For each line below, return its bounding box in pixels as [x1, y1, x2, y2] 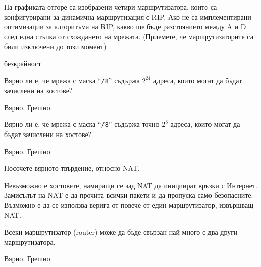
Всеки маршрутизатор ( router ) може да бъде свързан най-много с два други [4, 227, 238, 237]
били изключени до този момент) [4, 41, 107, 52]
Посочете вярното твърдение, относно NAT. [4, 163, 140, 173]
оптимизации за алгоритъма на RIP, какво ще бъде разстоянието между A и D [4, 21, 246, 32]
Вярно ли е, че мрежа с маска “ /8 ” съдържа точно [4, 119, 160, 129]
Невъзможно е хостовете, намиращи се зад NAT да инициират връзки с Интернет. [4, 180, 258, 190]
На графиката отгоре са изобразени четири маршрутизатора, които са [4, 2, 217, 12]
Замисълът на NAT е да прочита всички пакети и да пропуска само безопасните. [4, 190, 253, 200]
